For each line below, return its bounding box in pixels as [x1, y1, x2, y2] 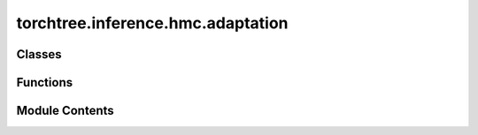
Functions [16, 75, 73, 90]
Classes [16, 47, 62, 62]
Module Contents [16, 103, 114, 118]
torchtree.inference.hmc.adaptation [16, 13, 289, 33]
